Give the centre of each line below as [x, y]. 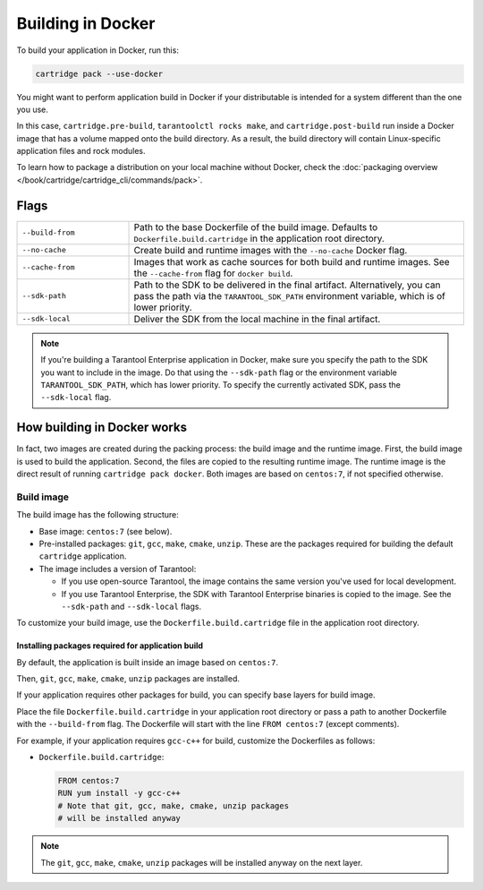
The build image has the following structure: [97, 515]
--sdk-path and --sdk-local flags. [131, 606]
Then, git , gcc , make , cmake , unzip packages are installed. [128, 679]
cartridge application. [83, 556]
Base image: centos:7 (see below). [106, 531]
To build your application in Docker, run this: [97, 50]
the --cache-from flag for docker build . [213, 273]
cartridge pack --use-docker [99, 73]
